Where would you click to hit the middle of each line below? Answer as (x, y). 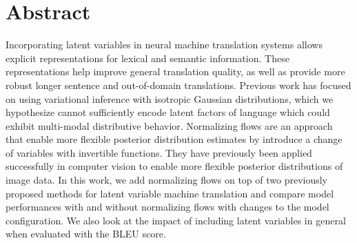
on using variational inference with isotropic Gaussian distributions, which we (170, 98)
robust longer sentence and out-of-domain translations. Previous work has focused (178, 85)
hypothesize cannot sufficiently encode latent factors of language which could (168, 112)
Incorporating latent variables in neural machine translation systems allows (164, 45)
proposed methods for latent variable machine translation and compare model (170, 193)
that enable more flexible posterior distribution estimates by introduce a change (174, 139)
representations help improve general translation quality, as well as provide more (175, 71)
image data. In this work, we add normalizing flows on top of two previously (167, 180)
